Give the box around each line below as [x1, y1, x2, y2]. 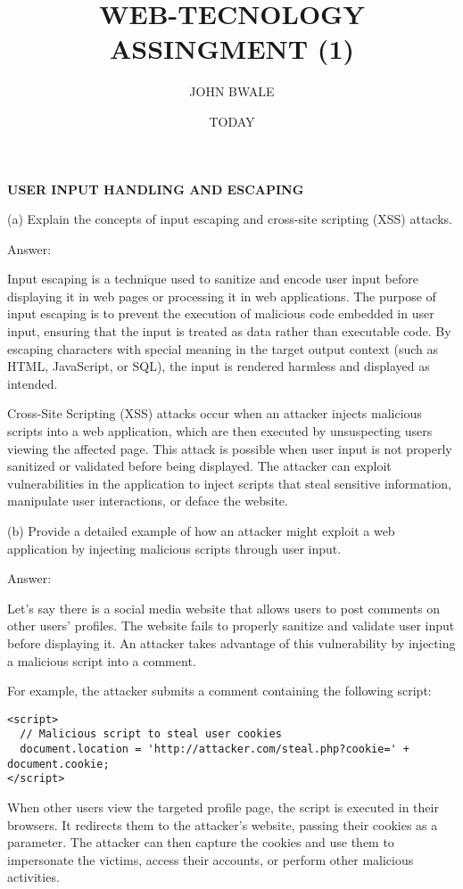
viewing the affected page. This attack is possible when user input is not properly [7, 439, 452, 457]
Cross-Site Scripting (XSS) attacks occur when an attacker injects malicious [7, 404, 422, 423]
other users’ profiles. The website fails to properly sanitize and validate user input [7, 616, 455, 635]
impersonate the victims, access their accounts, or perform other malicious [7, 850, 414, 868]
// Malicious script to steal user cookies [20, 728, 282, 741]
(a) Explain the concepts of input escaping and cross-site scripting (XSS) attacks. [7, 210, 452, 228]
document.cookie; [7, 757, 110, 770]
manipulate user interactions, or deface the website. [7, 491, 288, 510]
